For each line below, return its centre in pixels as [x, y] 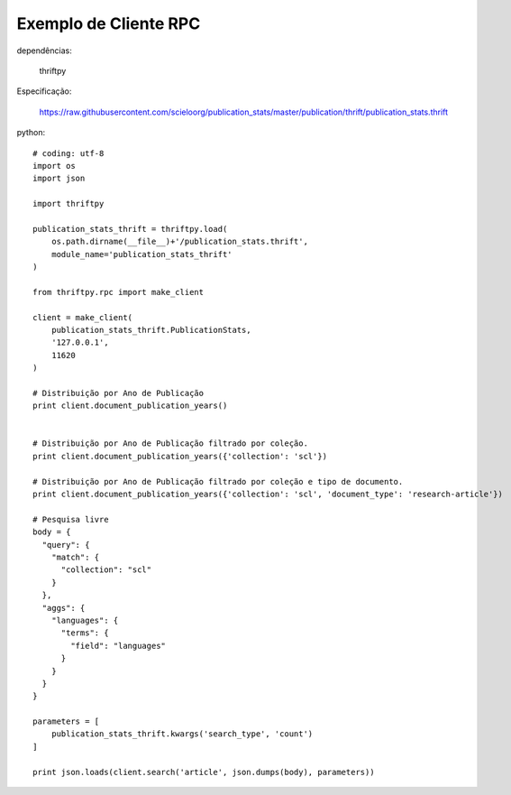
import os [54, 166]
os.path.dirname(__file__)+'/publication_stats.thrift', [179, 242]
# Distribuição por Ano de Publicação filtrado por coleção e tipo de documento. [218, 481]
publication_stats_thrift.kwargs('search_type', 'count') [182, 734]
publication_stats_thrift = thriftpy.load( [130, 229]
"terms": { [85, 633]
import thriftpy [68, 204]
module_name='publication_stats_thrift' [142, 254]
